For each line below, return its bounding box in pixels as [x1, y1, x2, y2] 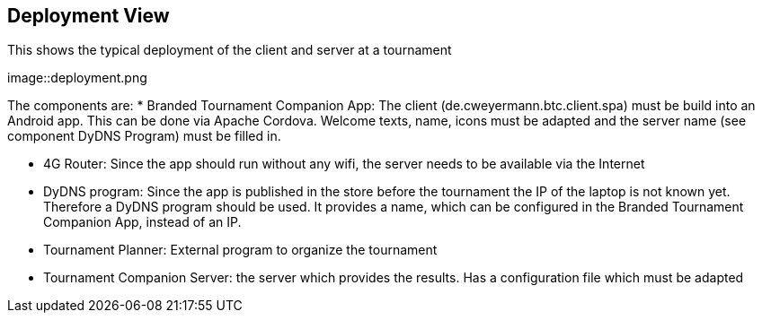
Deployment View [7, 4, 170, 27]
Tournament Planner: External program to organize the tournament [43, 242, 438, 258]
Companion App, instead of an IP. [43, 214, 242, 230]
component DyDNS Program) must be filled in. [7, 128, 281, 144]
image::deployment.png [7, 70, 147, 86]
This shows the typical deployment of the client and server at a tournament [7, 42, 452, 58]
